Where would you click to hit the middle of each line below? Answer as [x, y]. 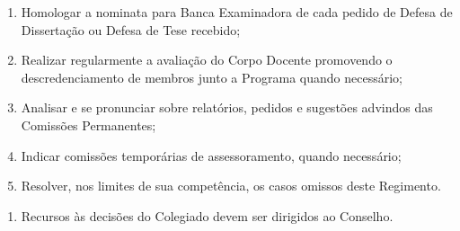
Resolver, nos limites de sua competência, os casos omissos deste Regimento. [231, 186]
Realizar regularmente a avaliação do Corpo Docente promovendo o [207, 60]
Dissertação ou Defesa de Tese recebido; [131, 29]
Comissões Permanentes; [88, 124]
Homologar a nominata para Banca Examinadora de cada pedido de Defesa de [237, 12]
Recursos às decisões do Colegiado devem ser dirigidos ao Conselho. [207, 215]
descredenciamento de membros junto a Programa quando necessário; [212, 77]
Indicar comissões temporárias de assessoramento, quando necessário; [211, 155]
